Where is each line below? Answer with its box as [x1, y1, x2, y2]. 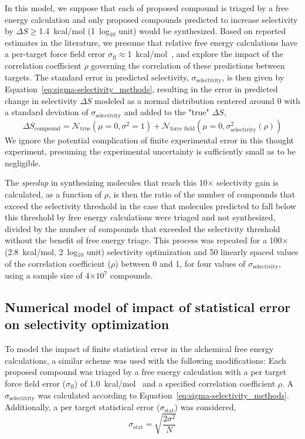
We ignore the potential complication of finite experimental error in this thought [5, 133, 294, 146]
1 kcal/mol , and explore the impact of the [127, 48, 283, 60]
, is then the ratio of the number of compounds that [108, 188, 296, 200]
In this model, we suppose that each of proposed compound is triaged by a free [5, 2, 289, 14]
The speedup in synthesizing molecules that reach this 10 [5, 176, 208, 189]
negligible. [5, 156, 41, 169]
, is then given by [222, 71, 284, 83]
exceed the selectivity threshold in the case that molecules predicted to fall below [5, 199, 296, 212]
